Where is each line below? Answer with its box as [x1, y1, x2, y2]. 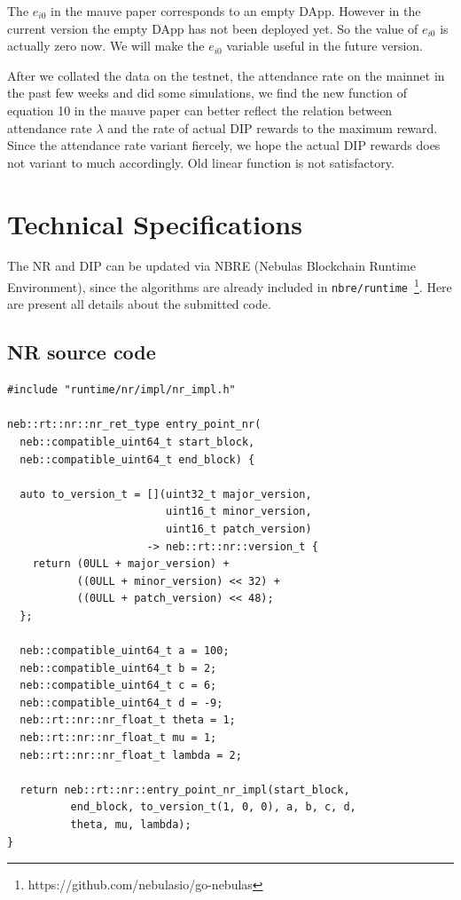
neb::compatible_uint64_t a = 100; [20, 644, 230, 658]
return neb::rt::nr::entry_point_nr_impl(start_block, [20, 783, 350, 796]
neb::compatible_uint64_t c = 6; [20, 679, 217, 692]
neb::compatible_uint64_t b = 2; [20, 661, 217, 675]
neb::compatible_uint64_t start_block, [20, 435, 255, 448]
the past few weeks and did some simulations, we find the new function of [7, 83, 408, 102]
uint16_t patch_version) [165, 522, 312, 535]
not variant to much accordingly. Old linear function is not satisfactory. [7, 153, 395, 171]
